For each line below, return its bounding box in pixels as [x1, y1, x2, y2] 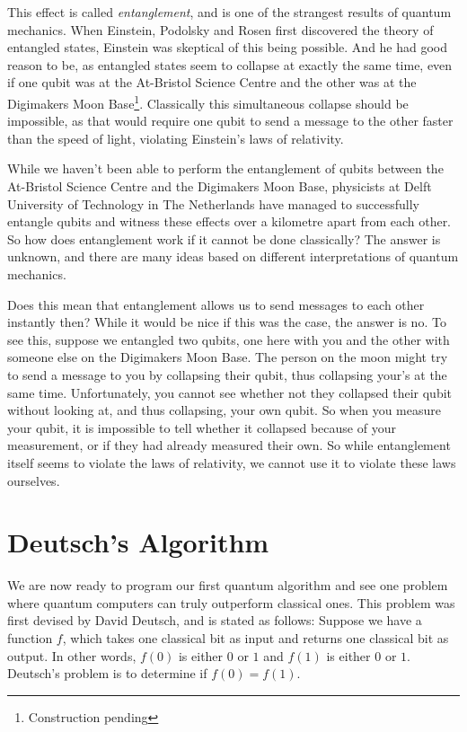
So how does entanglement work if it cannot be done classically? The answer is [7, 229, 441, 248]
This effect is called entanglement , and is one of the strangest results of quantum [7, 3, 452, 21]
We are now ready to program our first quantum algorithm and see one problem [7, 576, 448, 595]
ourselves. [7, 471, 60, 489]
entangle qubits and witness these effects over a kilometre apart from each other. [7, 212, 452, 231]
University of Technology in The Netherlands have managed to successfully [7, 194, 419, 213]
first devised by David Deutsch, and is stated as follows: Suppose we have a [7, 611, 422, 630]
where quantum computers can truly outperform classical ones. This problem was [7, 593, 455, 612]
